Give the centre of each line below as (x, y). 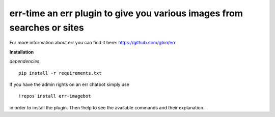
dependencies (24, 62)
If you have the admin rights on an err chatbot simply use (69, 84)
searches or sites (47, 27)
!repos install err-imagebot (55, 96)
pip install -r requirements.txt (60, 73)
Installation (22, 52)
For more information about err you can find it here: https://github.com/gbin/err (92, 43)
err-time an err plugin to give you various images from (126, 13)
